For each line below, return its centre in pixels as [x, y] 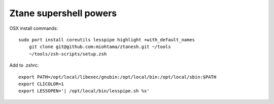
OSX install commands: [34, 28]
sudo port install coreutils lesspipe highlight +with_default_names [107, 40]
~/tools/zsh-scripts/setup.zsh [68, 54]
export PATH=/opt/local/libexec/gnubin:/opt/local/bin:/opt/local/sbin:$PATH [117, 77]
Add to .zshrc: [24, 65]
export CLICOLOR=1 [41, 84]
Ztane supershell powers [63, 13]
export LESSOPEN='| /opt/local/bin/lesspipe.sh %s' [84, 91]
